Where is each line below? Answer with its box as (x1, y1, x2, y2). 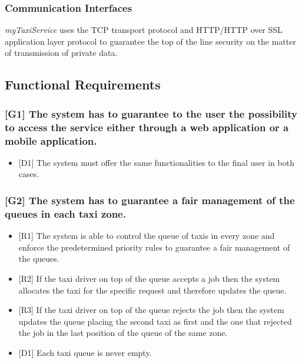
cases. (18, 168, 39, 180)
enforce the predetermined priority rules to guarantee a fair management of (18, 241, 290, 253)
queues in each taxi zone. (5, 206, 126, 221)
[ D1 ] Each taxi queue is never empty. (18, 346, 152, 358)
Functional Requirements (5, 75, 161, 94)
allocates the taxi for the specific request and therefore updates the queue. (18, 284, 287, 296)
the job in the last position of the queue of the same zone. (18, 327, 228, 339)
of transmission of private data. (5, 46, 118, 59)
